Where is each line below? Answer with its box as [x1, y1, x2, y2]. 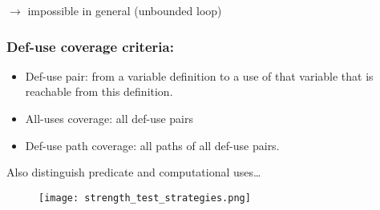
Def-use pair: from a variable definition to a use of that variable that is [25, 67, 374, 84]
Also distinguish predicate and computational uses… [6, 164, 261, 180]
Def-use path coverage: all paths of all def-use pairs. [25, 137, 280, 153]
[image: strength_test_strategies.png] [38, 192, 251, 204]
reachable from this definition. [25, 83, 173, 100]
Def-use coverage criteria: [6, 36, 174, 56]
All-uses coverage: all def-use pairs [25, 110, 193, 126]
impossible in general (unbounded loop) [27, 2, 222, 18]
